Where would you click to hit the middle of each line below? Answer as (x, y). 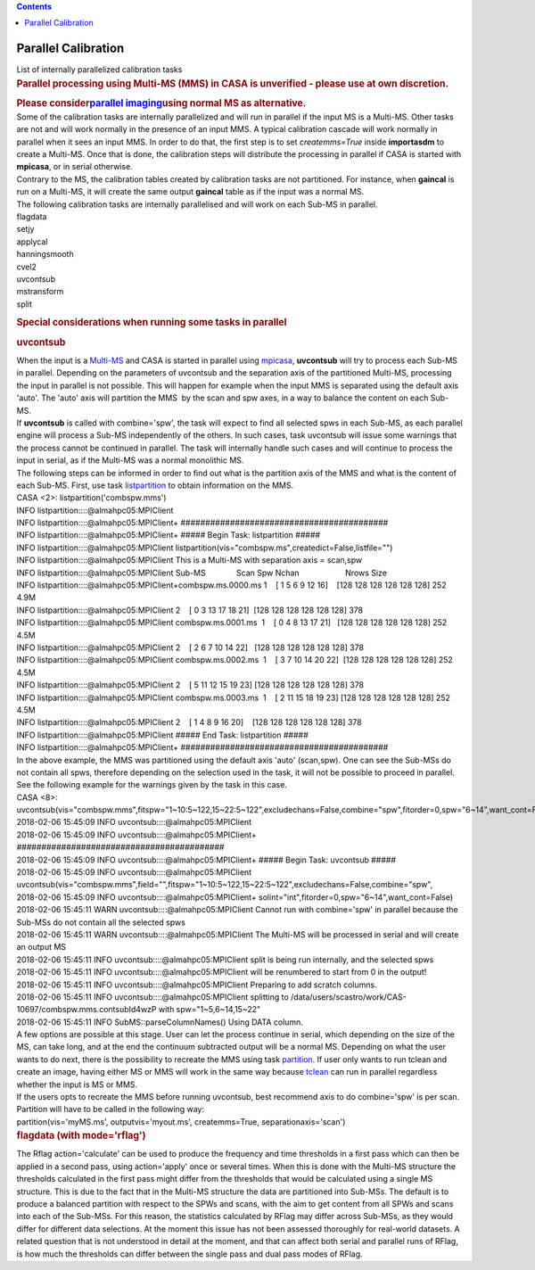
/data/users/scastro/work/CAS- (349, 997)
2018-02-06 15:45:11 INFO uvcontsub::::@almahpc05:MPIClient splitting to (152, 997)
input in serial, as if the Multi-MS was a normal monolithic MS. (130, 460)
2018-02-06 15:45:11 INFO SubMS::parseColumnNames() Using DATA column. (160, 1022)
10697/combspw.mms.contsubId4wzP (86, 1010)
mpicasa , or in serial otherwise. (74, 167)
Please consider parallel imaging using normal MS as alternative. (161, 103)
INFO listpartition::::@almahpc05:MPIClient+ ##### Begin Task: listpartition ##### (169, 535)
